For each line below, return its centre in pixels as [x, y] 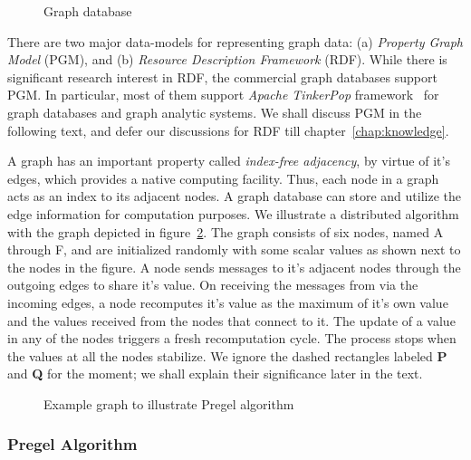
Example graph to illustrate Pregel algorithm [169, 403]
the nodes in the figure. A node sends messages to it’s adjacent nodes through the [234, 267]
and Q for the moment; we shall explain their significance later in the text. [215, 374]
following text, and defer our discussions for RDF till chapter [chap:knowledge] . [228, 130]
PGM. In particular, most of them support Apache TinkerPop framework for [223, 95]
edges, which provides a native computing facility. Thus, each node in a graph [223, 178]
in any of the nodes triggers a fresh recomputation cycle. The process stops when [232, 338]
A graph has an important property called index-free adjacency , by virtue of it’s [229, 161]
